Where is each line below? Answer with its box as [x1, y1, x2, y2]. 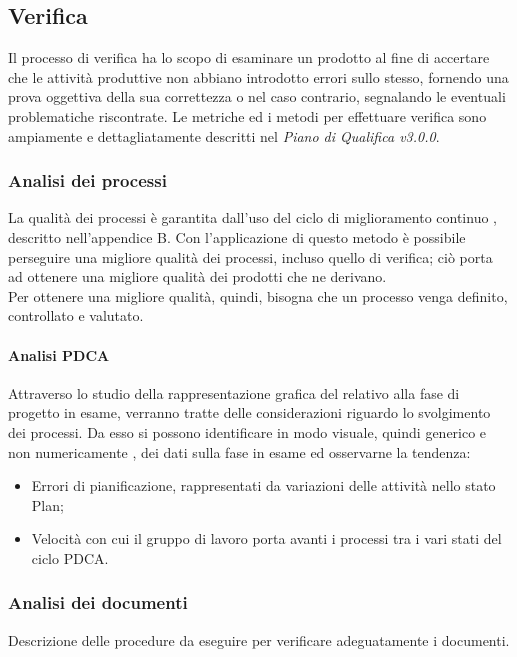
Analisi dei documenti [8, 590, 188, 615]
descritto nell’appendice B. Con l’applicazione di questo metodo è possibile [8, 226, 466, 247]
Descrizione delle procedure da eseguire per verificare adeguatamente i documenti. [8, 629, 510, 650]
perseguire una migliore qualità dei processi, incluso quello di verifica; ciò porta [8, 246, 493, 267]
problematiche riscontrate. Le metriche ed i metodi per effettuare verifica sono [8, 105, 487, 126]
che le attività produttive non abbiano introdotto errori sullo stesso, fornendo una [8, 66, 509, 87]
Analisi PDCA [8, 344, 110, 365]
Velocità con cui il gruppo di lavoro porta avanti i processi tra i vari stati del [31, 528, 502, 549]
